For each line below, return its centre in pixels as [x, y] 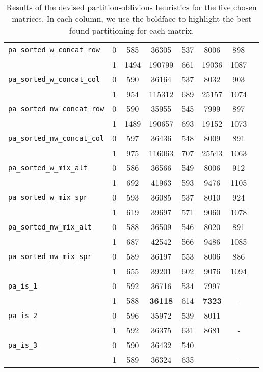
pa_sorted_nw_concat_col [56, 138]
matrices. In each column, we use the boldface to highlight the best [132, 19]
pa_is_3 [23, 345]
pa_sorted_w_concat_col [54, 79]
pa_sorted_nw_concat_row [56, 109]
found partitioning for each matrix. [131, 30]
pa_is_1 [23, 286]
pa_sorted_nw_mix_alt [50, 227]
